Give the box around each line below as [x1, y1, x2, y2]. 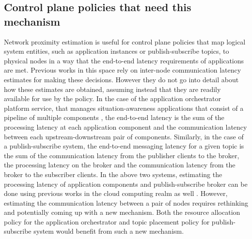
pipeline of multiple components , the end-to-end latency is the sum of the [4, 112, 224, 122]
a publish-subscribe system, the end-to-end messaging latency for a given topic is [4, 141, 244, 151]
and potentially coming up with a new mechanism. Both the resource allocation [4, 207, 240, 217]
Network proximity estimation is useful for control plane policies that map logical [4, 36, 246, 46]
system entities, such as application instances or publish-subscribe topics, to [4, 46, 229, 56]
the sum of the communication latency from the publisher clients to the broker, [4, 150, 239, 160]
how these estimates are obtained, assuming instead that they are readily [4, 84, 221, 94]
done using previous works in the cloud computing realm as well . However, [4, 188, 228, 198]
